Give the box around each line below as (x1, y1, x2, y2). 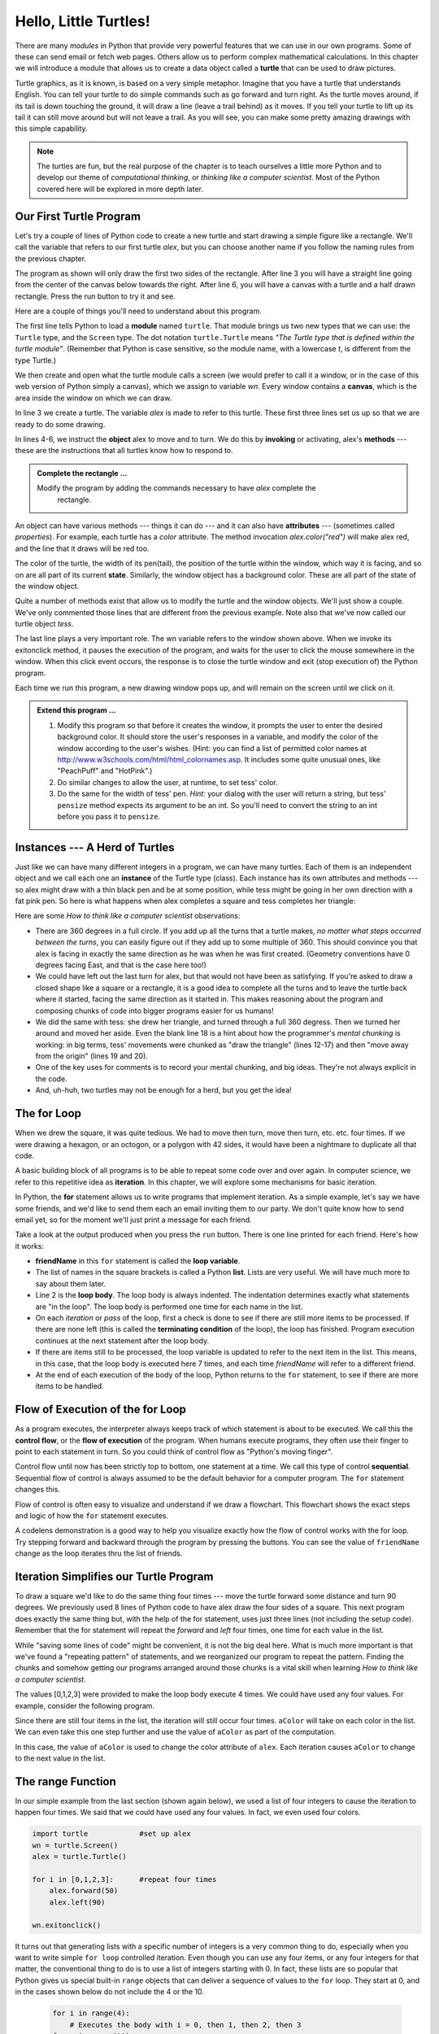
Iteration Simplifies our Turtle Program (15, 1570, 214, 1583)
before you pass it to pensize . (57, 811, 161, 821)
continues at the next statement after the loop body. (35, 1335, 210, 1346)
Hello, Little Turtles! (15, 12, 150, 30)
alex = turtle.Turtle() (32, 1852, 128, 1862)
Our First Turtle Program (15, 209, 141, 223)
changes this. (15, 1485, 61, 1495)
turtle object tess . (15, 619, 74, 629)
